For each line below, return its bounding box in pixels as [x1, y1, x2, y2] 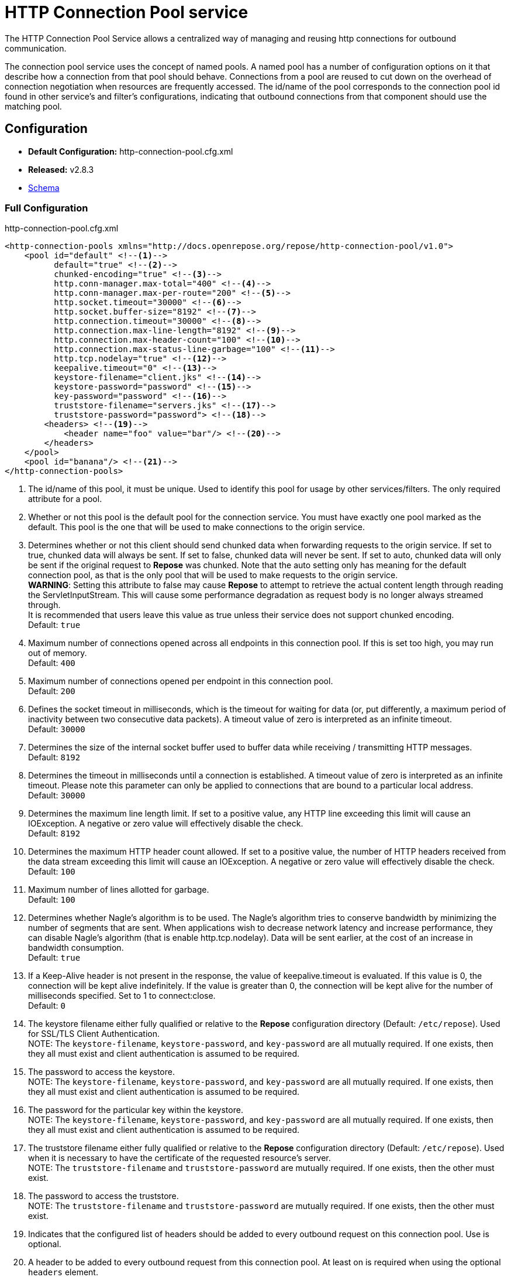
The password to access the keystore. [28, 1067, 175, 1077]
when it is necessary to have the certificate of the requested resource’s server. [28, 1153, 331, 1163]
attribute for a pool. [28, 494, 102, 504]
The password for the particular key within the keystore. [28, 1105, 243, 1115]
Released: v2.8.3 [28, 164, 94, 175]
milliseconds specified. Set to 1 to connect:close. [28, 991, 216, 1001]
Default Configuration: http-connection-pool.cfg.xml [28, 146, 233, 156]
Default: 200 [28, 686, 75, 696]
